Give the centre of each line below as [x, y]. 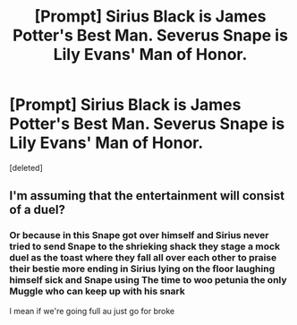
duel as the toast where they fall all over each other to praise [143, 258]
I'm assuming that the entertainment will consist [147, 196]
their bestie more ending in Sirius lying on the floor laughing [142, 269]
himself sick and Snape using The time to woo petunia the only [148, 280]
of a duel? [37, 210]
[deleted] [26, 167]
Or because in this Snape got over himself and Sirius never [139, 235]
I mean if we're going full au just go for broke [92, 311]
